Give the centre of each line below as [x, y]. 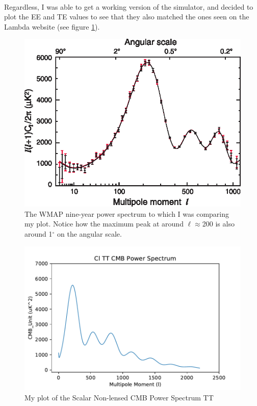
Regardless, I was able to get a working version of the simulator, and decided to [129, 6]
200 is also [218, 224]
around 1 [38, 233]
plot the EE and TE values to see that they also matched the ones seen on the [127, 17]
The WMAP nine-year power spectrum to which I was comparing [127, 213]
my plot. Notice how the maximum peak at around [104, 224]
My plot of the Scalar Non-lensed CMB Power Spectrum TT [119, 397]
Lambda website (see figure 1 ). [52, 26]
